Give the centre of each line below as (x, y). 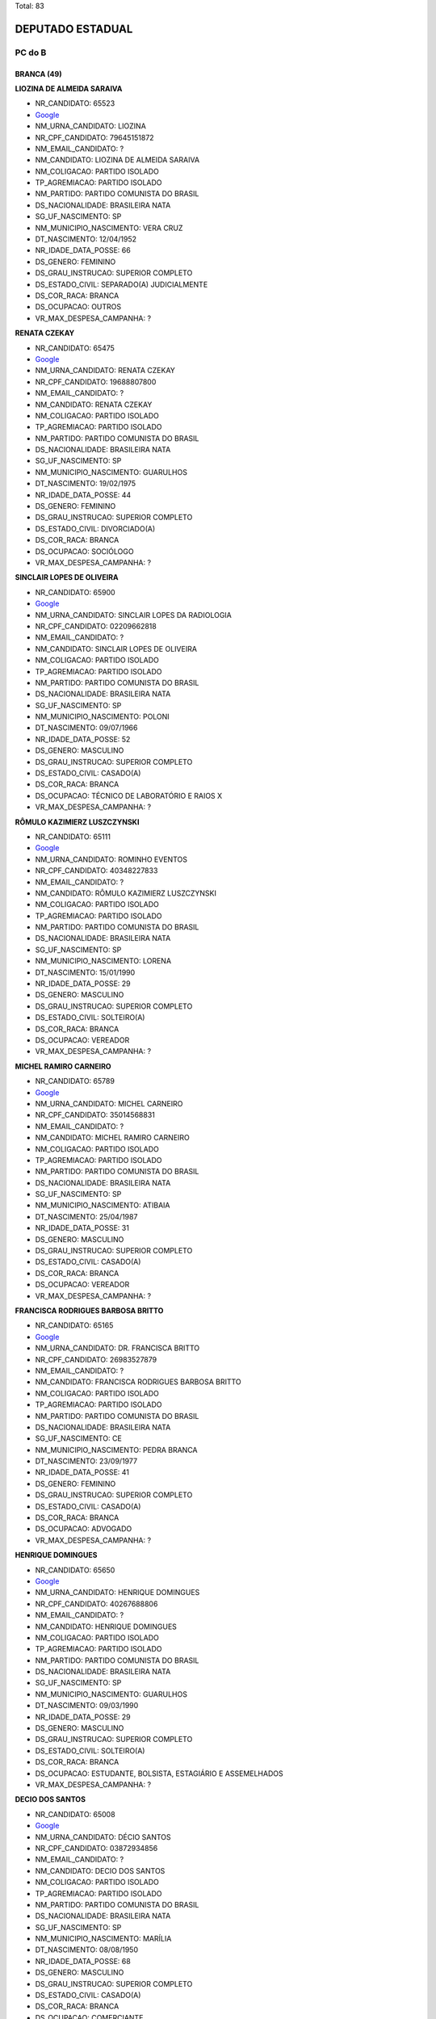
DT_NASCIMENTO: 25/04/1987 (86, 1216)
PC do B (31, 52)
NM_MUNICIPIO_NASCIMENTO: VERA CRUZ (109, 228)
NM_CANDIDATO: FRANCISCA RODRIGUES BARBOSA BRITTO (138, 1382)
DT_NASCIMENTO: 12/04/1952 (86, 239)
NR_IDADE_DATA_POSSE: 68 (83, 1961)
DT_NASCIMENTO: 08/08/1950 (87, 1950)
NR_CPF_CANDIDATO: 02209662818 (96, 626)
